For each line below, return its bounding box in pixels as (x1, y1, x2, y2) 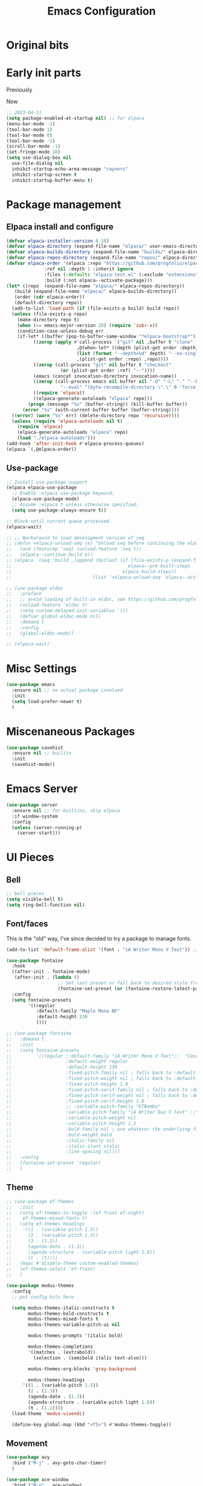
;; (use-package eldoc (6, 585, 63, 591)
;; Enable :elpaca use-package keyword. (11, 490, 115, 496)
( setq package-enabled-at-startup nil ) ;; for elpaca (6, 115, 145, 121)
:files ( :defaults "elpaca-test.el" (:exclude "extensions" (44, 272, 199, 278)
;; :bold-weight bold (6, 1131, 112, 1138)
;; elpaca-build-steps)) (6, 568, 177, 575)
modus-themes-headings (28, 1377, 85, 1383)
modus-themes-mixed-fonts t (28, 1316, 98, 1322)
